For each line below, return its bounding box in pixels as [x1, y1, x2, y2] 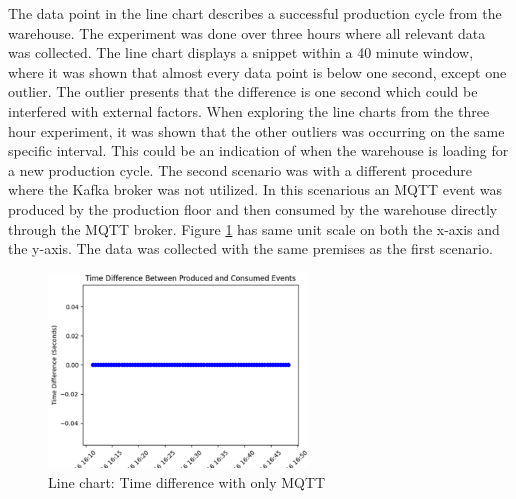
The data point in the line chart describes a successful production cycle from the [8, 3, 502, 23]
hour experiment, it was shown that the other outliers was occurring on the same [8, 120, 505, 141]
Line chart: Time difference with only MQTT [48, 471, 326, 492]
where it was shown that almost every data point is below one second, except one [8, 61, 507, 82]
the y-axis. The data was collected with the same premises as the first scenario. [8, 238, 493, 259]
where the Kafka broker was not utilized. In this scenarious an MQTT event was [8, 179, 503, 200]
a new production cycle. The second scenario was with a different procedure [8, 159, 472, 180]
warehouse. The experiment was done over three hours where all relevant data [8, 22, 486, 43]
